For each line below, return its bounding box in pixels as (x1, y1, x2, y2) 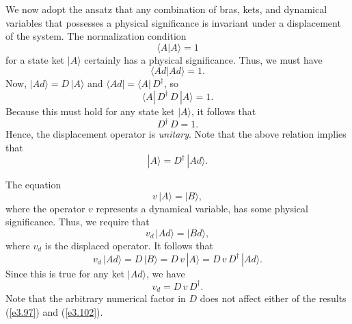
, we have (146, 266, 185, 280)
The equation (5, 177, 62, 192)
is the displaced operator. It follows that (44, 238, 213, 253)
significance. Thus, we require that (5, 214, 150, 229)
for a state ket (5, 52, 65, 66)
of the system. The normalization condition (5, 29, 187, 43)
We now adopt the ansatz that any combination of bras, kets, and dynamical (5, 2, 327, 16)
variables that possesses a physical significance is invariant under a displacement (5, 15, 341, 29)
